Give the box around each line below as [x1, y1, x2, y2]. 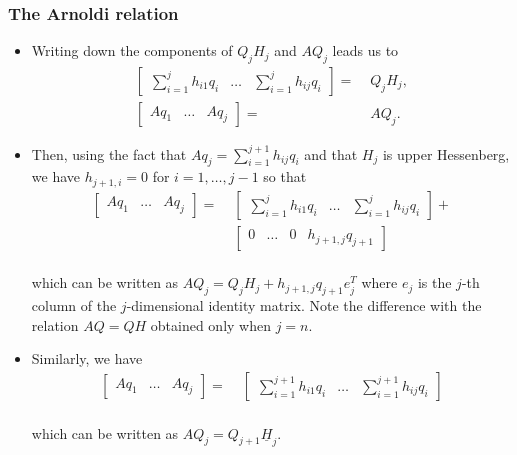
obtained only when [150, 314, 271, 335]
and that [304, 143, 358, 164]
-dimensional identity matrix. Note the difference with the [126, 295, 482, 316]
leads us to [332, 40, 399, 61]
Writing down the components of [31, 40, 233, 61]
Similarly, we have [31, 348, 143, 369]
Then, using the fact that [31, 143, 187, 164]
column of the [31, 295, 117, 316]
